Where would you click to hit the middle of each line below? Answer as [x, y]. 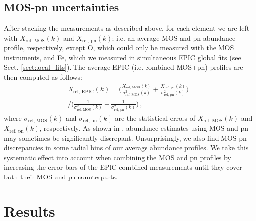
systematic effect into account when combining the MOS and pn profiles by [118, 157]
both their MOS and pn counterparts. [61, 176]
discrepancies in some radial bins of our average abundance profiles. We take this [126, 148]
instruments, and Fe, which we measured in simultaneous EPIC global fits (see [123, 57]
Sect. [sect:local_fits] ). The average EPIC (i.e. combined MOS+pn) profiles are [124, 67]
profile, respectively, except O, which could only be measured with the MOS [119, 48]
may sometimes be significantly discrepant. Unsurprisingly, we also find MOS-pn [125, 138]
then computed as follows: [43, 77]
